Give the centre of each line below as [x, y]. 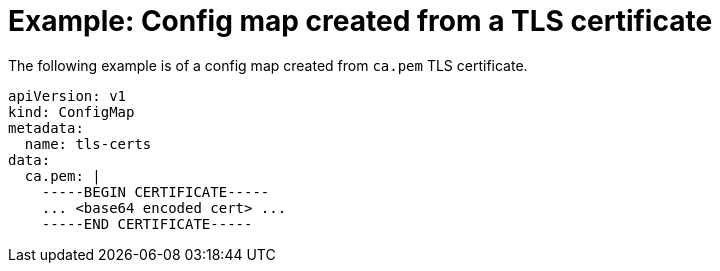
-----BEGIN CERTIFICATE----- [155, 191]
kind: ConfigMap [71, 111]
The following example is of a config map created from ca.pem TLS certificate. [268, 65]
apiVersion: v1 [67, 95]
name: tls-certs [88, 143]
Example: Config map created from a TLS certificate [360, 21]
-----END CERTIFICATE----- [147, 223]
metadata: [46, 127]
